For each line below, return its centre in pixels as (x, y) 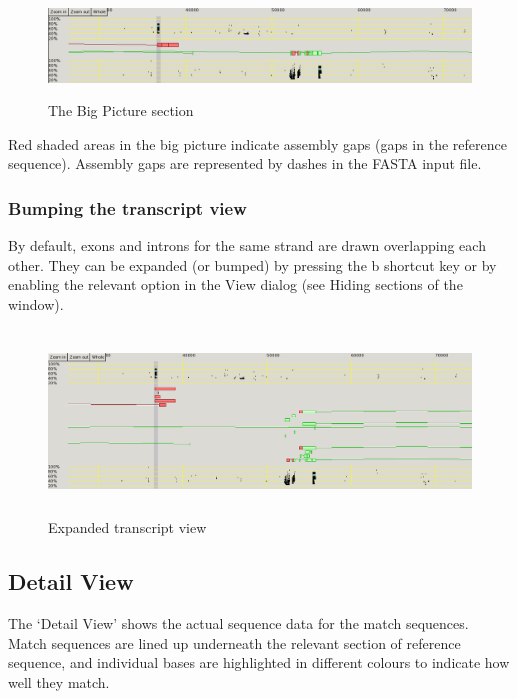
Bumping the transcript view (127, 207)
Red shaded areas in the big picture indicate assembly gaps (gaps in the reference (257, 143)
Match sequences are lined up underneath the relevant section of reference (234, 642)
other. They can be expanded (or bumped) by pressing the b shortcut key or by (252, 264)
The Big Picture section (121, 110)
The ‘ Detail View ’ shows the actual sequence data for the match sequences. (238, 622)
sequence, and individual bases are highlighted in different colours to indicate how (259, 662)
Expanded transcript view (127, 527)
